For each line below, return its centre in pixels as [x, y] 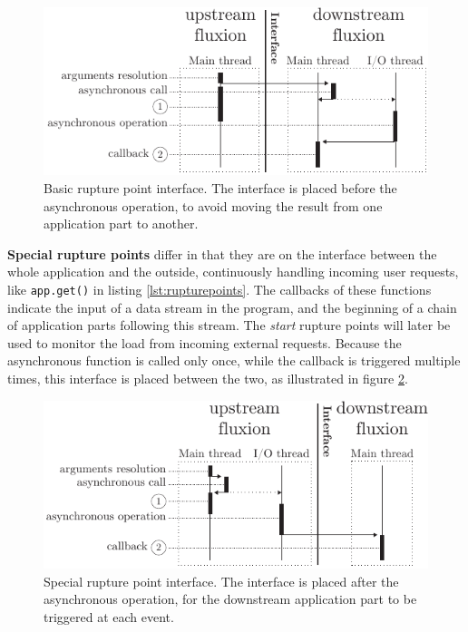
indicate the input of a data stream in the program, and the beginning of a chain [232, 307]
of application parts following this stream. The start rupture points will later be [229, 325]
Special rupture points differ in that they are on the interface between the [222, 253]
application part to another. [121, 224]
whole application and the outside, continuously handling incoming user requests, [233, 272]
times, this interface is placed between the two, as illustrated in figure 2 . [208, 379]
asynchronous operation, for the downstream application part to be [230, 599]
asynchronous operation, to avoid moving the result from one [213, 205]
